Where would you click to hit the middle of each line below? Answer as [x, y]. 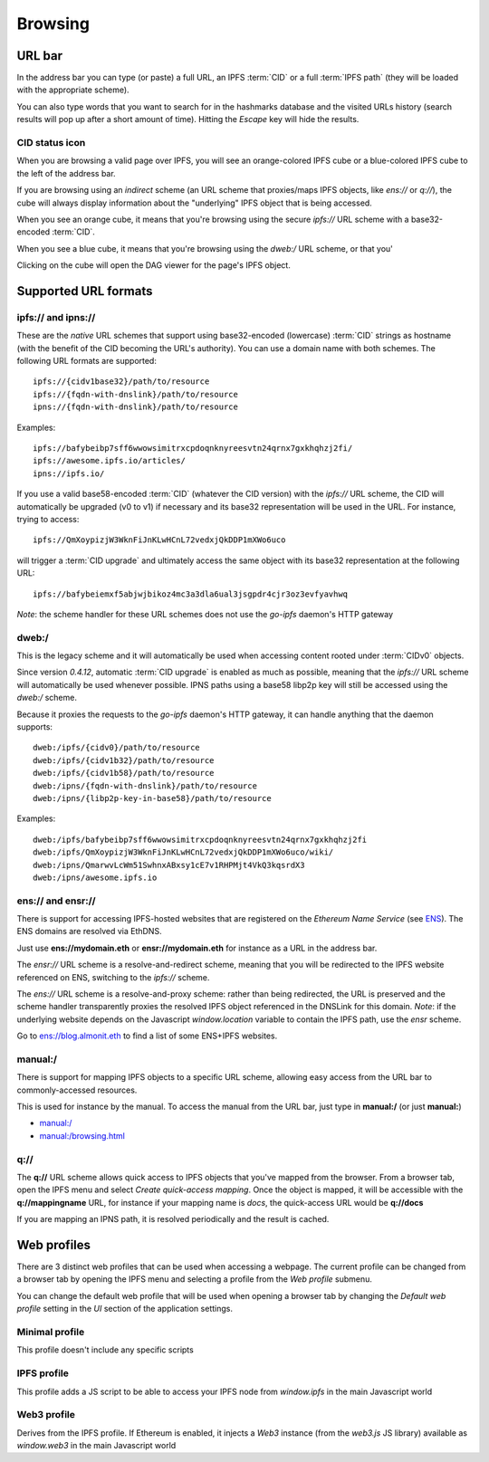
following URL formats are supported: [87, 361]
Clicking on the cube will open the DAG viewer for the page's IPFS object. [154, 265]
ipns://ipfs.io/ [69, 473]
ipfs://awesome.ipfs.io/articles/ [109, 461]
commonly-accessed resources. [77, 1090]
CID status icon [51, 143]
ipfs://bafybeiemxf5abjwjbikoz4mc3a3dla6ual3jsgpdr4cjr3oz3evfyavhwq [191, 594]
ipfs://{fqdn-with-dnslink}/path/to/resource [136, 394]
